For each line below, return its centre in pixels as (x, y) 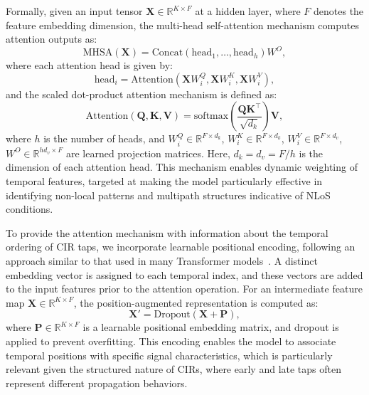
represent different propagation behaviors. (97, 383)
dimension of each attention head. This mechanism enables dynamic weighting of (182, 167)
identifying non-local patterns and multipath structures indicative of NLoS (168, 195)
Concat (167, 53)
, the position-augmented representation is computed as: (196, 302)
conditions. (30, 209)
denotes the (339, 11)
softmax (211, 116)
